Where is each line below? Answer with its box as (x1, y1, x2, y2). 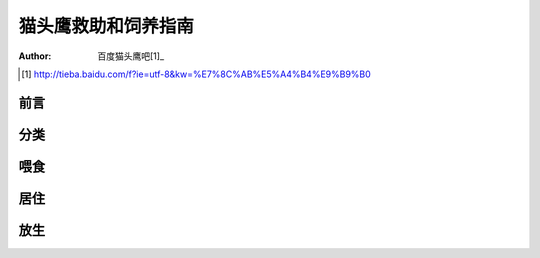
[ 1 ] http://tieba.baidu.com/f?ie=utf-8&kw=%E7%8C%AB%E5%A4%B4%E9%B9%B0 (21, 68, 372, 80)
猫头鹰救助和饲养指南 (18, 15, 195, 37)
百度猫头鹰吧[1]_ (97, 50, 165, 62)
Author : (18, 50, 52, 62)
